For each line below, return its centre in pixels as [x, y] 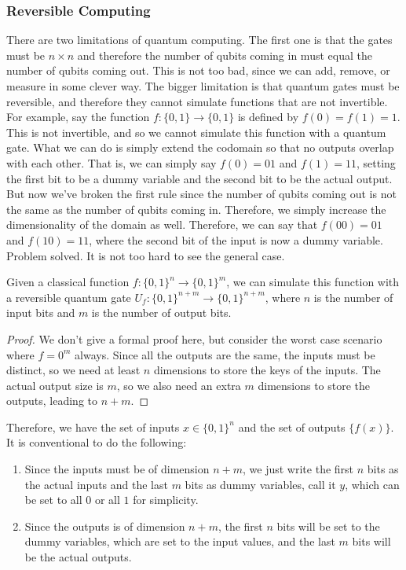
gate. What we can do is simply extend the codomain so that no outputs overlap [200, 147]
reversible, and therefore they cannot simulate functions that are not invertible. [197, 101]
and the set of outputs [292, 427]
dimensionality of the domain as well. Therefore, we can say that [162, 224]
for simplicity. [166, 500]
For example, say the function [78, 117]
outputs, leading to [52, 401]
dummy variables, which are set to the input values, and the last [180, 541]
